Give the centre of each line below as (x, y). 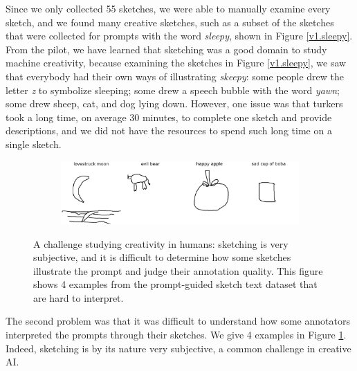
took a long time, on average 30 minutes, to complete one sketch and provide (169, 117)
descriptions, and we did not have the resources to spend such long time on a (169, 130)
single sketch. (34, 144)
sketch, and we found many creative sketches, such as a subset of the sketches (170, 22)
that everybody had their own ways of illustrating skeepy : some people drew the (175, 76)
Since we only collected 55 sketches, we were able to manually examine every (168, 8)
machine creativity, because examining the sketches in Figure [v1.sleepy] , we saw (176, 63)
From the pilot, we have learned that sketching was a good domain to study (166, 49)
